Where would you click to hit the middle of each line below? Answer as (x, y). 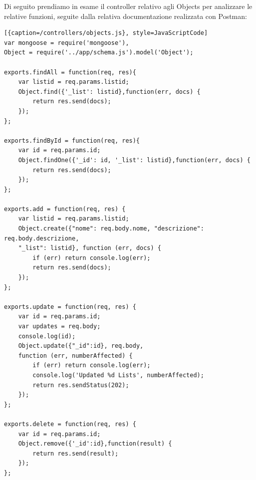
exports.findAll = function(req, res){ (70, 72)
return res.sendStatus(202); (81, 385)
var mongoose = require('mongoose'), (67, 43)
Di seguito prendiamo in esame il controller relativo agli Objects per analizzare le (128, 6)
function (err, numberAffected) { (75, 356)
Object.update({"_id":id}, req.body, (81, 346)
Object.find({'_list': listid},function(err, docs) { (109, 92)
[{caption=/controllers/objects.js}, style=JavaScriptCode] (106, 33)
